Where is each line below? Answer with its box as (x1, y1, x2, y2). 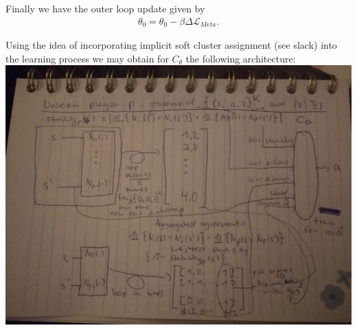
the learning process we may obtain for (5, 51, 169, 65)
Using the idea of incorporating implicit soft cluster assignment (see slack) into (5, 38, 337, 52)
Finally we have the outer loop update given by (5, 1, 205, 15)
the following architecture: (185, 51, 296, 65)
